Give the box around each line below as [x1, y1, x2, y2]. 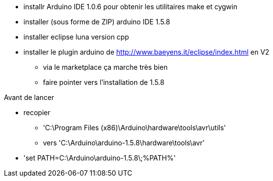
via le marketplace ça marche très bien [43, 63, 168, 71]
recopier [23, 108, 50, 117]
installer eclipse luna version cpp [23, 33, 129, 41]
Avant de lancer [4, 93, 54, 101]
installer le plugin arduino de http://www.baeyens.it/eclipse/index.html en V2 [23, 48, 270, 56]
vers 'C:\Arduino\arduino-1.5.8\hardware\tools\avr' [43, 139, 205, 147]
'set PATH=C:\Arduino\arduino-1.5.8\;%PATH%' [23, 154, 176, 162]
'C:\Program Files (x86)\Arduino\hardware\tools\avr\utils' [43, 123, 226, 132]
